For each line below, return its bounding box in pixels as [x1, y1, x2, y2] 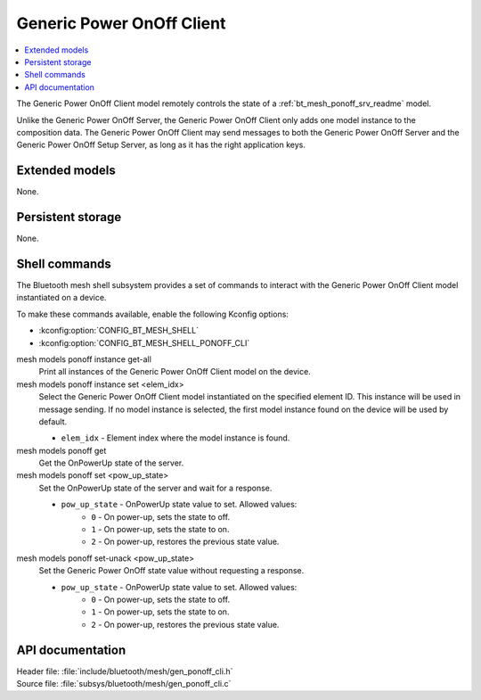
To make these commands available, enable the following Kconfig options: [16, 309, 289, 319]
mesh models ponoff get [16, 445, 107, 456]
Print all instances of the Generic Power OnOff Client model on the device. [38, 366, 311, 377]
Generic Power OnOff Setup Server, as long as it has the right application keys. [16, 139, 306, 151]
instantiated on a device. [16, 292, 107, 303]
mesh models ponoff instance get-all [16, 353, 151, 365]
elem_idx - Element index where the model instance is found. [61, 432, 290, 443]
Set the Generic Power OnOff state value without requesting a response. [38, 565, 305, 576]
